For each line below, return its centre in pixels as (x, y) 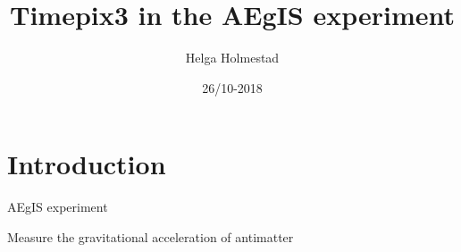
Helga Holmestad (232, 58)
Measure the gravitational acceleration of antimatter (151, 236)
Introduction (87, 164)
